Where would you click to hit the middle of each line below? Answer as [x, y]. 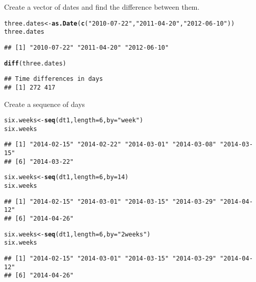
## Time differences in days [54, 79]
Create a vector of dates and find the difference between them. [102, 7]
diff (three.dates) [35, 63]
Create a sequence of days [45, 104]
